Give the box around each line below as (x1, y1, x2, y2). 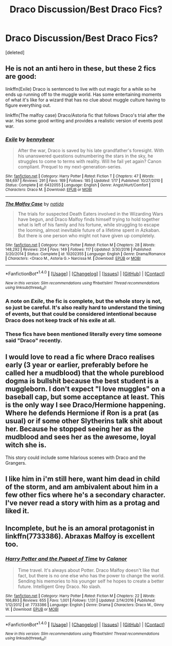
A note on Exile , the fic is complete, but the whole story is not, (5, 297, 162, 304)
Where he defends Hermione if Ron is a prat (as (5, 409, 159, 418)
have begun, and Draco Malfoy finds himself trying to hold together (17, 216, 160, 222)
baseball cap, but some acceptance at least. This (5, 393, 165, 402)
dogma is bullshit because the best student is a (5, 377, 159, 385)
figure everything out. (5, 102, 51, 108)
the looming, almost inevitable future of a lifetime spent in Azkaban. (17, 227, 160, 234)
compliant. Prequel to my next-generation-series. (17, 164, 122, 170)
